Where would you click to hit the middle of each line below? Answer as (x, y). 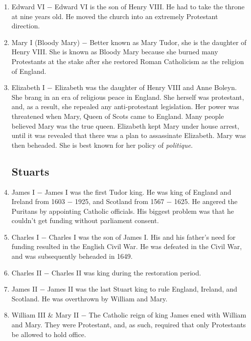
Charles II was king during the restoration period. (126, 272)
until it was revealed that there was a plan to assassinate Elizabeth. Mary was (129, 135)
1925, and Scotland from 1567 (120, 201)
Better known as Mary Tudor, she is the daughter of (168, 42)
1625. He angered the (206, 201)
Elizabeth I (28, 87)
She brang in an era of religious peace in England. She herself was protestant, (128, 97)
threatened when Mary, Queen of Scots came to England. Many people (118, 116)
